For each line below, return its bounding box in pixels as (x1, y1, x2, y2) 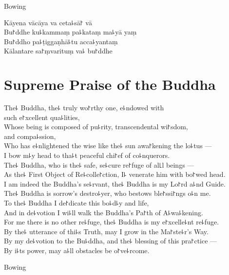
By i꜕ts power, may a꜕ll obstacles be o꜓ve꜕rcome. (4, 245, 150, 255)
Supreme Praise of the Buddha (4, 74, 216, 94)
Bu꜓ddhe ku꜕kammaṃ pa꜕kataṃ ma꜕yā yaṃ (4, 27, 137, 37)
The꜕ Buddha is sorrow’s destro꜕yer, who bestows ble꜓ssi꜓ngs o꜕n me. (4, 188, 211, 198)
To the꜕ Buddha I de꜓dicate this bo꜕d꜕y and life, (4, 198, 149, 208)
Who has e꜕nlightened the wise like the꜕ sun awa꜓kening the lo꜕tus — (4, 140, 212, 151)
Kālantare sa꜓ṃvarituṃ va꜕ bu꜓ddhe (4, 46, 113, 56)
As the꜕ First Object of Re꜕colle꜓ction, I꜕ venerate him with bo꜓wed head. (4, 169, 226, 179)
